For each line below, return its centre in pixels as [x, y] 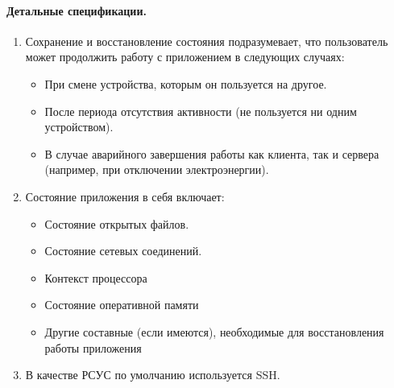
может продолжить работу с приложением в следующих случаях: [185, 57]
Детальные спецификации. [77, 10]
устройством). [79, 127]
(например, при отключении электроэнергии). [157, 169]
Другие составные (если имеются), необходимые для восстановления [214, 331]
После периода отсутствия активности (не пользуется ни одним [201, 111]
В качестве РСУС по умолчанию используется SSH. [153, 375]
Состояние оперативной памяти [122, 305]
